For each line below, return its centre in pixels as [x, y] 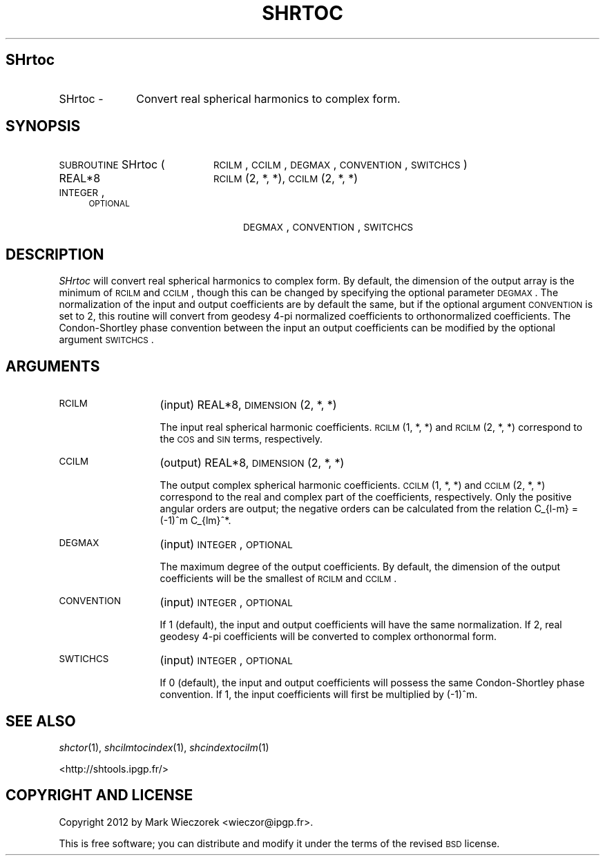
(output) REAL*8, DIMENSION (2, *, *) [252, 463]
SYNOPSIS [43, 126]
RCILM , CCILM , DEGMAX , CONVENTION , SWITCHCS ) [340, 165]
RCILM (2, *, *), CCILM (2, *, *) [286, 178]
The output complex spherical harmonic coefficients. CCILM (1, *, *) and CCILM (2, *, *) [353, 485]
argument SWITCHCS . [106, 340]
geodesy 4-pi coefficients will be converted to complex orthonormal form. [328, 637]
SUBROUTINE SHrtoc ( [112, 165]
